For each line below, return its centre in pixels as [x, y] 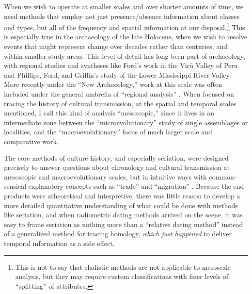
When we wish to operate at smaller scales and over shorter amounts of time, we [124, 6]
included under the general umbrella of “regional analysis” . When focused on [119, 94]
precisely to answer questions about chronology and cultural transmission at [117, 167]
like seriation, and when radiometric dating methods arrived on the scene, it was [123, 215]
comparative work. [31, 141]
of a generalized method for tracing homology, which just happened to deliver [118, 234]
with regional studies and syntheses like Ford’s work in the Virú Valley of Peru [121, 65]
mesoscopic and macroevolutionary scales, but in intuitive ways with [105, 176]
